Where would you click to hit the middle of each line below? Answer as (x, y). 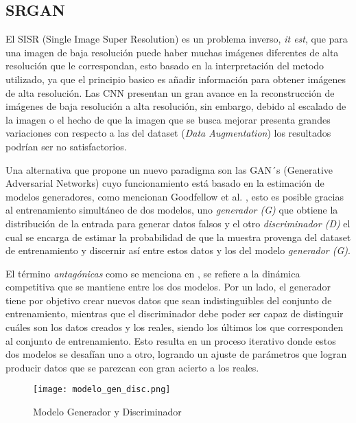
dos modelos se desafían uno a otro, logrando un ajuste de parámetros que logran (176, 354)
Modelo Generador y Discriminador (107, 412)
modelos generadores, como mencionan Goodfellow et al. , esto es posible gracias (175, 196)
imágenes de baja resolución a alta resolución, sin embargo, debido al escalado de (176, 106)
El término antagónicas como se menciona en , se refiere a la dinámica (153, 273)
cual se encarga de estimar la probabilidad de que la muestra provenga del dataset (178, 237)
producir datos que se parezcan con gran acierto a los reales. (132, 367)
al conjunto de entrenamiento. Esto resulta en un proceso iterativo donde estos (171, 340)
